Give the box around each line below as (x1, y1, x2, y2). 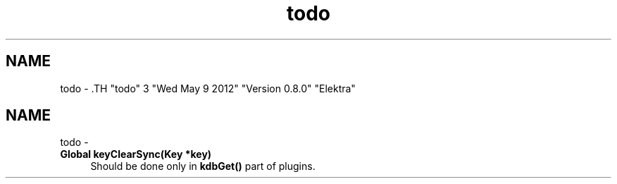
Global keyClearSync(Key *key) (60, 148, 212, 161)
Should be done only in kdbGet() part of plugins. (90, 160, 316, 173)
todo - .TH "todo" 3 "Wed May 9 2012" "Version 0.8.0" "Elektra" (60, 82, 356, 94)
